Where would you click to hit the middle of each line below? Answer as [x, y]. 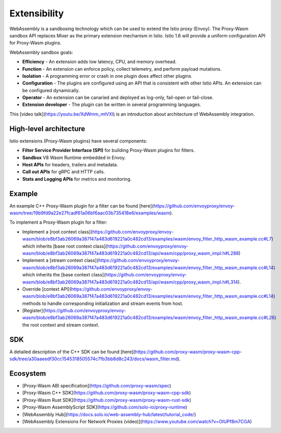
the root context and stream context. [61, 324]
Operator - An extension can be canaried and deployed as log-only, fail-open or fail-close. [118, 98]
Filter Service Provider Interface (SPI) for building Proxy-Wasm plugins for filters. [109, 150]
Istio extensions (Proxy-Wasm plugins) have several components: [78, 141]
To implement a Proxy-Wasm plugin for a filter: [58, 222]
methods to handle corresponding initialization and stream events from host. [103, 303]
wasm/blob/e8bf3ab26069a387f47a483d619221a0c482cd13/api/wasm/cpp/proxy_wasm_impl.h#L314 [130, 282]
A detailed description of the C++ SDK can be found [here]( [72, 352]
